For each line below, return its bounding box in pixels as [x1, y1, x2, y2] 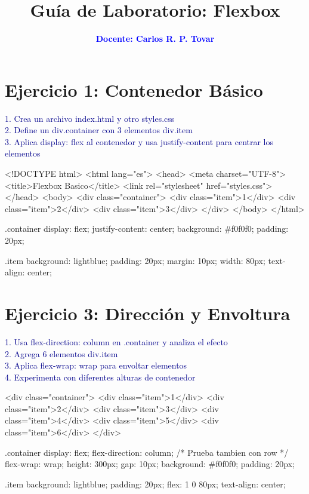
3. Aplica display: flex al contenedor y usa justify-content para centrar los [5, 135, 274, 148]
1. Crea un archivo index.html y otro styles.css [5, 112, 175, 124]
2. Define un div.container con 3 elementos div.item [5, 124, 193, 136]
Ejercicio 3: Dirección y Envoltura [5, 300, 291, 325]
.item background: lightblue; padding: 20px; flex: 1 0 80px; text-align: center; [5, 477, 286, 490]
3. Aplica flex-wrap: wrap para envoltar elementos [5, 359, 187, 372]
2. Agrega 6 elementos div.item [5, 347, 118, 360]
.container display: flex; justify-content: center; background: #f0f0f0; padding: [5, 222, 289, 235]
